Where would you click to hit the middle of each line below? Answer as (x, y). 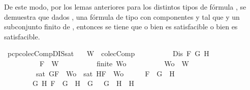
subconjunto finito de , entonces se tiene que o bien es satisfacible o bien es (121, 27)
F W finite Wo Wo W (114, 63)
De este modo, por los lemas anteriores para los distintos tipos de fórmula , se (125, 7)
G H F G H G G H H (83, 83)
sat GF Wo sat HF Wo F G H (105, 73)
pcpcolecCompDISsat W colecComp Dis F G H (108, 53)
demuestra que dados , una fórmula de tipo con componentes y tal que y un (122, 16)
